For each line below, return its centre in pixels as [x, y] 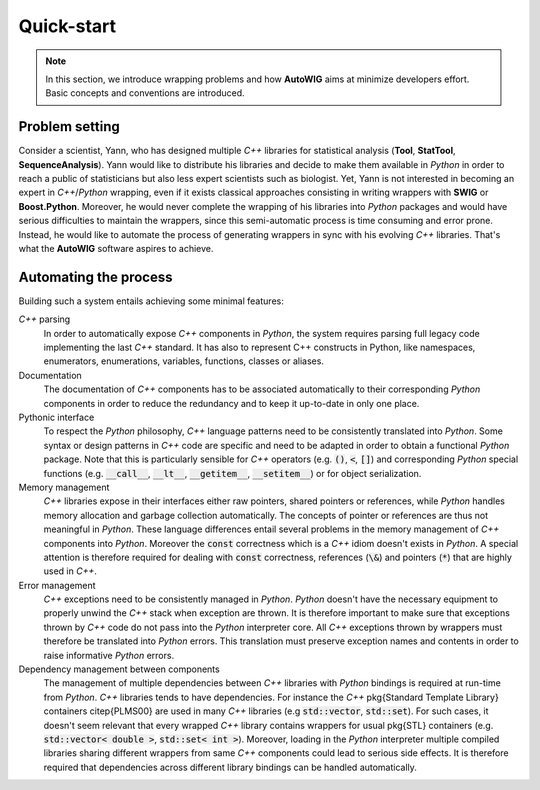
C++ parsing [44, 319]
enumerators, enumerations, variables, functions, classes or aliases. [184, 361]
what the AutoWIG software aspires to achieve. [116, 248]
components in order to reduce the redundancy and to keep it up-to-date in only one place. [231, 403]
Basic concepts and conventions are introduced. [145, 93]
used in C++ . [70, 571]
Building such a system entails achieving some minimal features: [151, 301]
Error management [57, 585]
